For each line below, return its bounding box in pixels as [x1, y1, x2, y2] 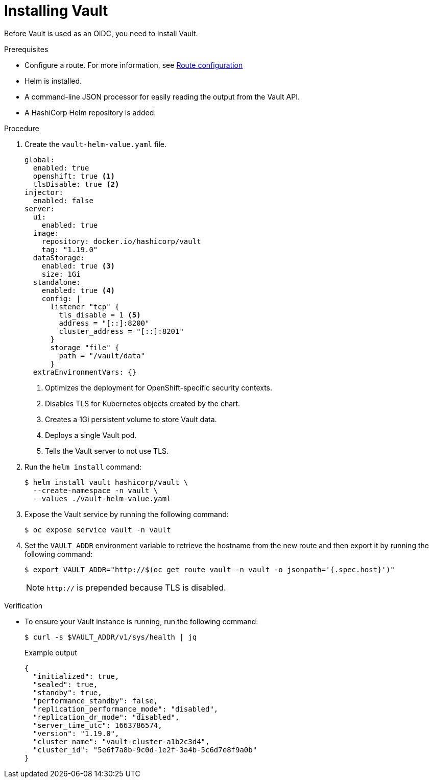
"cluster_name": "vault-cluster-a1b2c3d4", [33, 737, 210, 746]
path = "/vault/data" [59, 351, 146, 360]
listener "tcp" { [50, 302, 119, 311]
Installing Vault [4, 2, 108, 19]
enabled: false [33, 196, 93, 205]
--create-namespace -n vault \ [33, 486, 158, 495]
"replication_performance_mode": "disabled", [33, 704, 219, 713]
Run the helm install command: [25, 462, 142, 471]
